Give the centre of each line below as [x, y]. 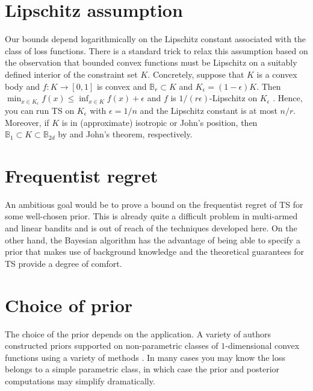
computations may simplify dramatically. [80, 380]
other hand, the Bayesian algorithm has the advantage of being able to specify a [153, 239]
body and [22, 86]
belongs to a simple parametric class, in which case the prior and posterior [142, 369]
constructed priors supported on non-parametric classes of [112, 346]
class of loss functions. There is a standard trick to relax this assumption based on [156, 50]
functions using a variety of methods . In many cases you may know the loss [145, 357]
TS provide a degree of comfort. [64, 263]
